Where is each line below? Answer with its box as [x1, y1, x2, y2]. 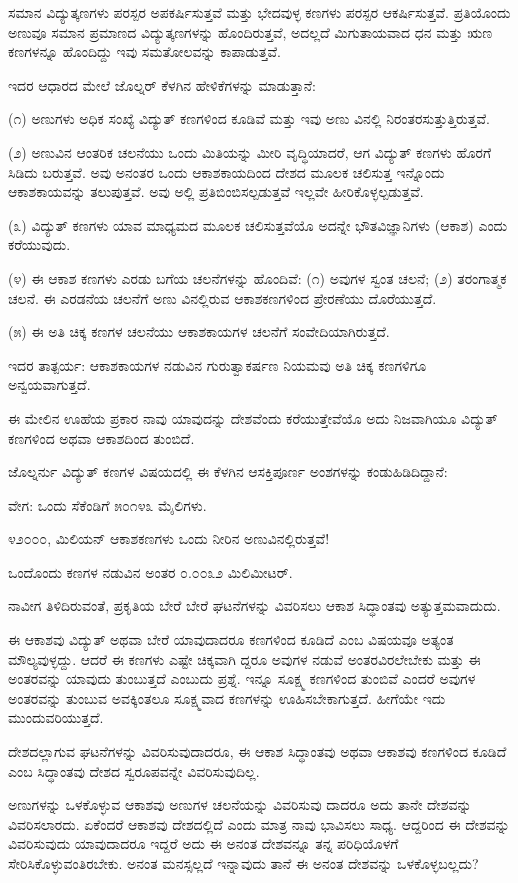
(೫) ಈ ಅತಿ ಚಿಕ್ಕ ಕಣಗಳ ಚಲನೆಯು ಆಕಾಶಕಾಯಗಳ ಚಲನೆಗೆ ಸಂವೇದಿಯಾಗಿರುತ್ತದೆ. [8, 321, 390, 342]
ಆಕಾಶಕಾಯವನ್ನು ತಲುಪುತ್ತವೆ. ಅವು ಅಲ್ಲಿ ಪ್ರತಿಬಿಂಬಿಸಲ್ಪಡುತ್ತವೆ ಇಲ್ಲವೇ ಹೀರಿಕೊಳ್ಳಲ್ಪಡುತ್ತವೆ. [8, 181, 424, 202]
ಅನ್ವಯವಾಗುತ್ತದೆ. [8, 374, 91, 395]
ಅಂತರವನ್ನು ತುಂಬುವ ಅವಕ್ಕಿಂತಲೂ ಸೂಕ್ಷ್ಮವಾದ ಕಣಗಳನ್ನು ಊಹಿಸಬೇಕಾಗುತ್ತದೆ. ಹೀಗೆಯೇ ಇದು [8, 687, 446, 708]
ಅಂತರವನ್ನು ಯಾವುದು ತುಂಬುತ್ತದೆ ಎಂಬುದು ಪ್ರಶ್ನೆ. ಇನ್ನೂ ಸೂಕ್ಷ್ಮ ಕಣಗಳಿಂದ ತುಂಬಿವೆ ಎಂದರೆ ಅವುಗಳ [8, 668, 476, 689]
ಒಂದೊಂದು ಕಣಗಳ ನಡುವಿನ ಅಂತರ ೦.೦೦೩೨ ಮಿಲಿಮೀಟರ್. [8, 561, 293, 582]
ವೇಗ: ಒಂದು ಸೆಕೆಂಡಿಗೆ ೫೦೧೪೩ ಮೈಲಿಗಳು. [8, 494, 207, 515]
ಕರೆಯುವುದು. [8, 234, 71, 255]
